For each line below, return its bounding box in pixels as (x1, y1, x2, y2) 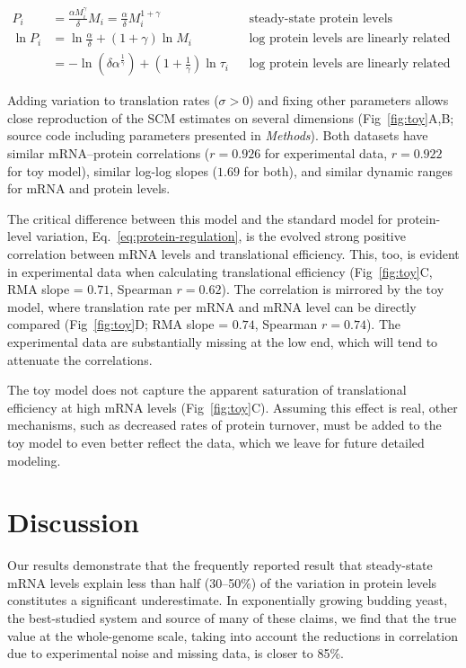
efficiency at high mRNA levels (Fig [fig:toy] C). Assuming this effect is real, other (7, 397, 458, 416)
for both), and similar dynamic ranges (243, 161, 453, 180)
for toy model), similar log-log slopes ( (7, 161, 218, 180)
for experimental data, (264, 144, 388, 162)
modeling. (7, 450, 61, 469)
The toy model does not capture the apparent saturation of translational (7, 380, 407, 399)
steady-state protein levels (249, 12, 393, 25)
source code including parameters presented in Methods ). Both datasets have (7, 126, 428, 145)
